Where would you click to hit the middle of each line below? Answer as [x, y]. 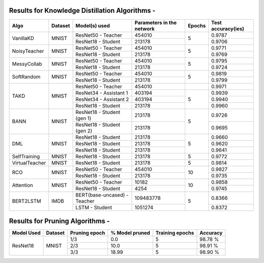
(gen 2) [84, 131]
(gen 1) [83, 118]
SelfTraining [26, 156]
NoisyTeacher [28, 51]
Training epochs [175, 233]
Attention [22, 185]
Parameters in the [156, 22]
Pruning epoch [88, 233]
